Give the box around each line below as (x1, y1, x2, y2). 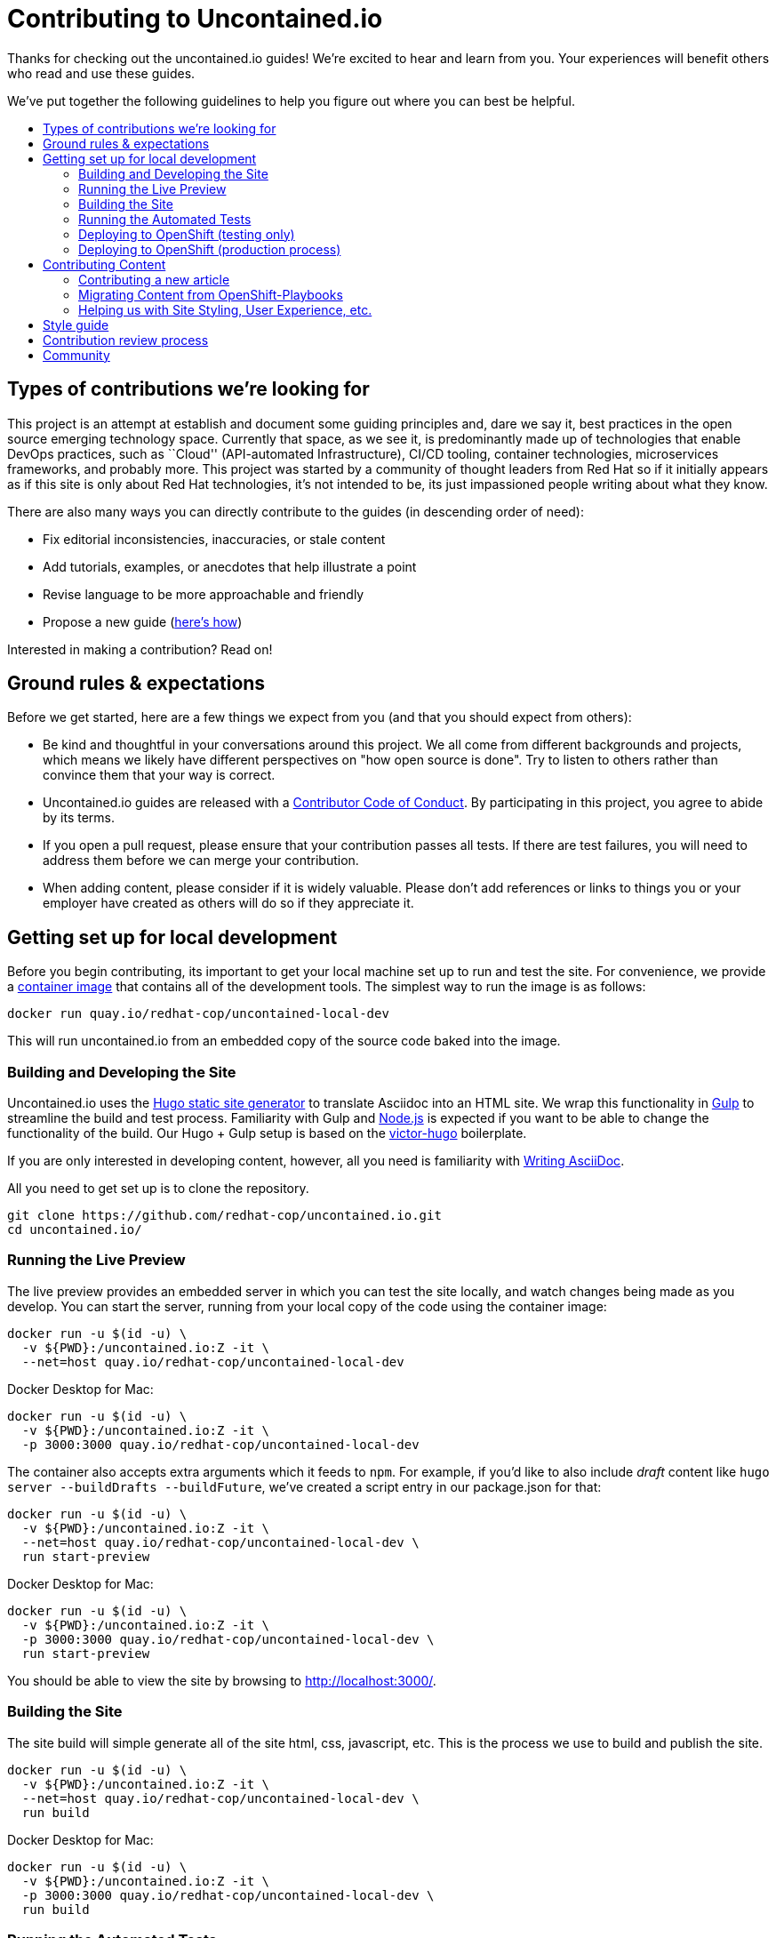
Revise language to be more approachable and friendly (43, 586, 364, 602)
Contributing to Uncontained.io (7, 4, 383, 34)
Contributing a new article (78, 271, 230, 287)
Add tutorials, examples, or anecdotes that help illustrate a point (43, 558, 417, 574)
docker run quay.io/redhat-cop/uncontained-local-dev (7, 1006, 389, 1021)
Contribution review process (43, 332, 209, 348)
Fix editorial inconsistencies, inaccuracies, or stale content (43, 531, 386, 547)
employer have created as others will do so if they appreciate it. (43, 895, 414, 911)
